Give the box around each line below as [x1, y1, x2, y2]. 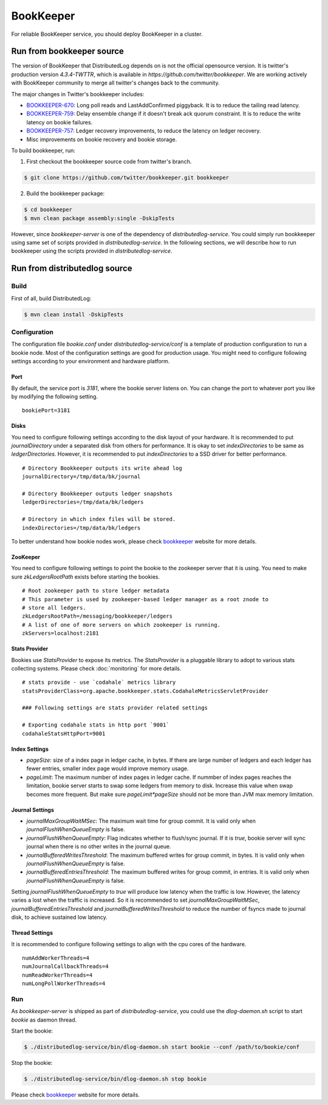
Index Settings [11, 745, 49, 753]
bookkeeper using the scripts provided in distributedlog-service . [11, 247, 173, 255]
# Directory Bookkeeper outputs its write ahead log [22, 464, 182, 472]
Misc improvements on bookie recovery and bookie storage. [26, 136, 177, 143]
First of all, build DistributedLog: [11, 295, 92, 302]
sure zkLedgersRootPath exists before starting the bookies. [11, 573, 160, 580]
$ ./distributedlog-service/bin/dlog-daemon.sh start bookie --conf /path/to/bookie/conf [24, 1044, 300, 1051]
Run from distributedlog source [11, 263, 133, 274]
